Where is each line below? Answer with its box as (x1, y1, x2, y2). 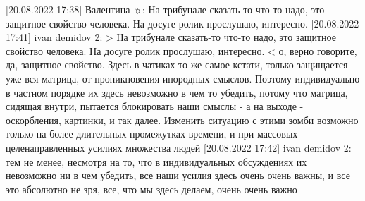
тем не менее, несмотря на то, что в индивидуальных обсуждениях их (6, 154, 307, 169)
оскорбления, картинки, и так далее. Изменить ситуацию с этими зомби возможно (6, 112, 359, 127)
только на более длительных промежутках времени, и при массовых (6, 126, 298, 141)
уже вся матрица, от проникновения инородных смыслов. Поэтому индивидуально (6, 71, 360, 85)
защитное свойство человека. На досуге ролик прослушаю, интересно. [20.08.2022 (6, 16, 359, 30)
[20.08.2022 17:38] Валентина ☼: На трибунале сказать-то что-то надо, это (6, 2, 325, 16)
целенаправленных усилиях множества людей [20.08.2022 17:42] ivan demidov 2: (6, 140, 352, 154)
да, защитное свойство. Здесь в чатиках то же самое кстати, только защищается (6, 57, 348, 72)
